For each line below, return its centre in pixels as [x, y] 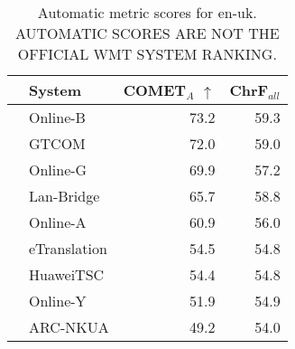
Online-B [57, 117]
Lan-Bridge [65, 196]
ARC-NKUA [69, 327]
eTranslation [68, 248]
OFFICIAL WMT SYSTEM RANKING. [147, 54]
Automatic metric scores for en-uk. [147, 12]
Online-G [58, 170]
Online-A [58, 222]
